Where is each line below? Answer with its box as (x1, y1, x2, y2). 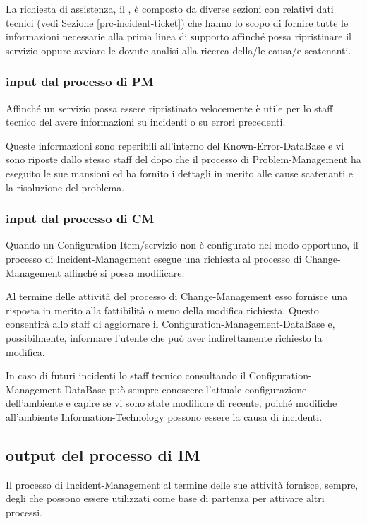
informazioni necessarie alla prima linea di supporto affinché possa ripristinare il (6, 29, 351, 44)
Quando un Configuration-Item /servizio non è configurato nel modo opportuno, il (6, 237, 359, 252)
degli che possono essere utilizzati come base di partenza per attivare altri (6, 491, 325, 506)
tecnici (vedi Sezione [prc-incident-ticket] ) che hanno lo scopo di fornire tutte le (6, 15, 349, 30)
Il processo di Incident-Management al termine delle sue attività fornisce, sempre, (6, 477, 359, 492)
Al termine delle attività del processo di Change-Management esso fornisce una (6, 289, 348, 304)
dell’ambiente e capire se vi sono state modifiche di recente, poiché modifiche (6, 395, 337, 410)
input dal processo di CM (6, 210, 155, 227)
